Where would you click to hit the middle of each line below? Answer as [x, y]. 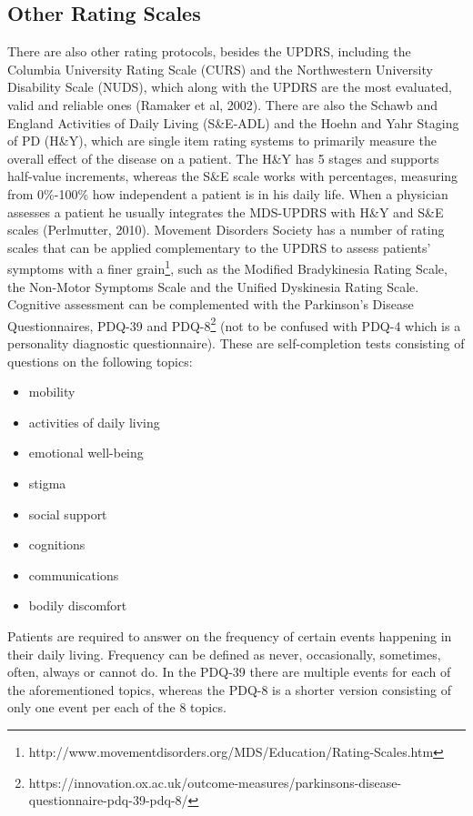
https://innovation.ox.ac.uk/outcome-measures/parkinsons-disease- [215, 782]
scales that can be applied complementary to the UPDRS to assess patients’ [219, 247]
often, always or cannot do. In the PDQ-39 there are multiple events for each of [229, 672]
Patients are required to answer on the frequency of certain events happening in [230, 635]
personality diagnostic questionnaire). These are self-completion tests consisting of [236, 343]
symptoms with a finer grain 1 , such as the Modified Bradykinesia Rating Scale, [227, 267]
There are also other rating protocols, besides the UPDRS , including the [209, 51]
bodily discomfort [78, 605]
